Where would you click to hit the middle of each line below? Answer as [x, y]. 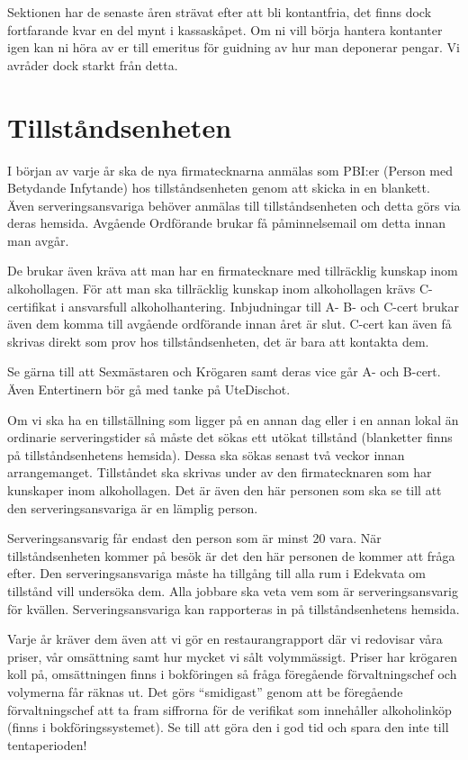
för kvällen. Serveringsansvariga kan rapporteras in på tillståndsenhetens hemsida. [234, 608]
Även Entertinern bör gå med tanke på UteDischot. [149, 389]
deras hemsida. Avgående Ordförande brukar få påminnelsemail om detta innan [226, 223]
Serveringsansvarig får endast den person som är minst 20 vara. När [194, 538]
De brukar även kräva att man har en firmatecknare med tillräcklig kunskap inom [233, 271]
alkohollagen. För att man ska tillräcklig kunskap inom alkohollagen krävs [211, 289]
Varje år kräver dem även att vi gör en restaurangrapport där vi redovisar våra [225, 639]
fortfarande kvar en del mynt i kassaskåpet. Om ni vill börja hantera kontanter [225, 29]
